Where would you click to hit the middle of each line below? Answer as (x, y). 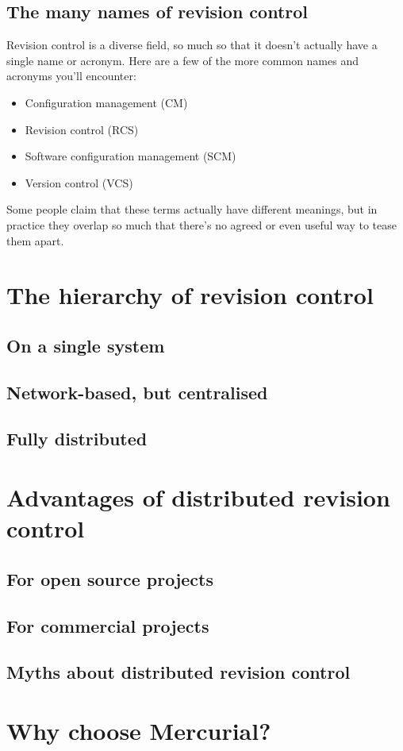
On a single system (86, 345)
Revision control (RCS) (82, 129)
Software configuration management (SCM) (130, 156)
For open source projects (110, 578)
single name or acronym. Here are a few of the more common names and (182, 60)
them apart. (35, 240)
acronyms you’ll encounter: (71, 76)
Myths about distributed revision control (178, 672)
